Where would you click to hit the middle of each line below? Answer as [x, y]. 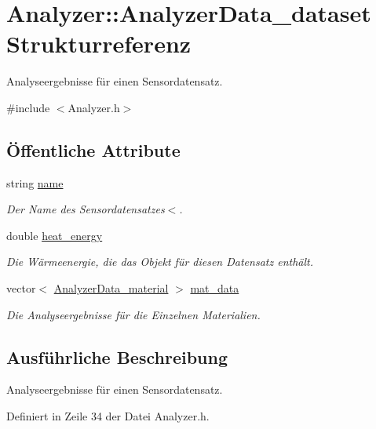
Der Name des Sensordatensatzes [86, 209]
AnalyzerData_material [111, 288]
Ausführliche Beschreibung [117, 356]
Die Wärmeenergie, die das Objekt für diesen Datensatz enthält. [160, 262]
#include [28, 107]
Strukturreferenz [99, 44]
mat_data [215, 288]
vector [21, 288]
